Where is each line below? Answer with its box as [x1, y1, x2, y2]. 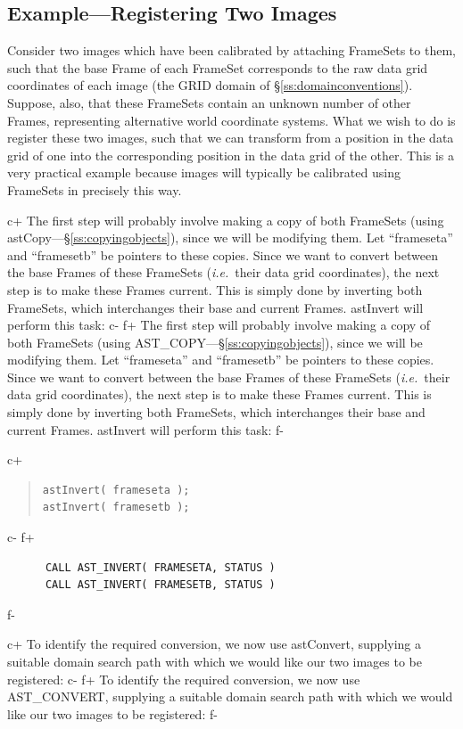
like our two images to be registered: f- [7, 704, 218, 723]
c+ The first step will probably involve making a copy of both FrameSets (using [7, 210, 444, 229]
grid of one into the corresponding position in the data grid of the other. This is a [7, 145, 455, 164]
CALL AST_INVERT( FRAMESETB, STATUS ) [45, 578, 276, 592]
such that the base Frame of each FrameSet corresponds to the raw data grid [7, 58, 428, 77]
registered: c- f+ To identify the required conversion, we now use [7, 669, 360, 688]
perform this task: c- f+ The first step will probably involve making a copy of [7, 315, 431, 334]
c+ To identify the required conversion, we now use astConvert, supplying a [7, 635, 422, 653]
